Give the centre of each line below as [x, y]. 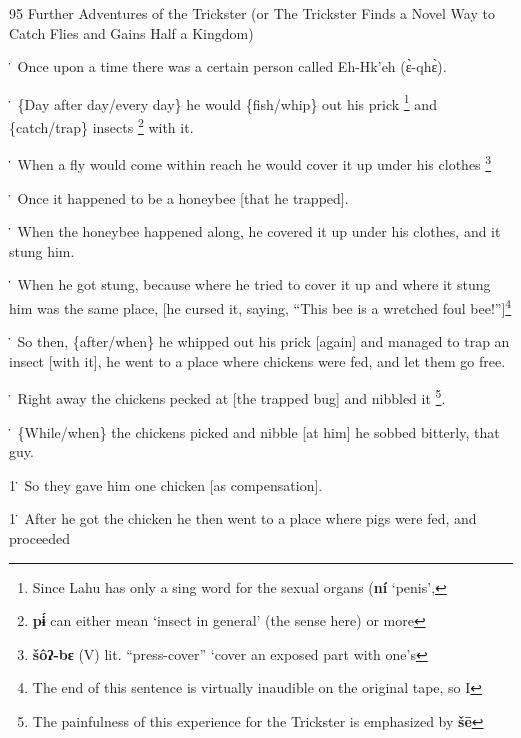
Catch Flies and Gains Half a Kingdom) [131, 32]
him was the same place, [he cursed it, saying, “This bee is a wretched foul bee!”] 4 [260, 306]
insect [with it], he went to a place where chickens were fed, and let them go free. [257, 360]
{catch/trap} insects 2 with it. [101, 125]
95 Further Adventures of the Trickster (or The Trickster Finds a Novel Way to [252, 13]
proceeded [40, 537]
